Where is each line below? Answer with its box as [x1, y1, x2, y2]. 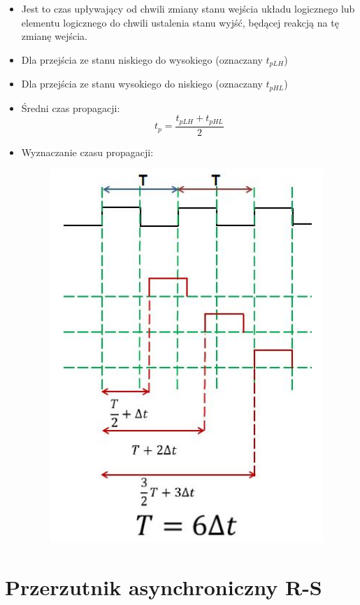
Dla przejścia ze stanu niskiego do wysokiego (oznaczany [21, 52, 263, 67]
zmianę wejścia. [21, 29, 87, 43]
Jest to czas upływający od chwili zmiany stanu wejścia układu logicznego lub [21, 1, 355, 15]
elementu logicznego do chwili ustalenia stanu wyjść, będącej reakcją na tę [21, 15, 339, 29]
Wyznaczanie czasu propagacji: [21, 144, 154, 159]
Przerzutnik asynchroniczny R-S [5, 573, 322, 601]
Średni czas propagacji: [21, 100, 120, 115]
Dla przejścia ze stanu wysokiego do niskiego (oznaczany [21, 76, 263, 91]
